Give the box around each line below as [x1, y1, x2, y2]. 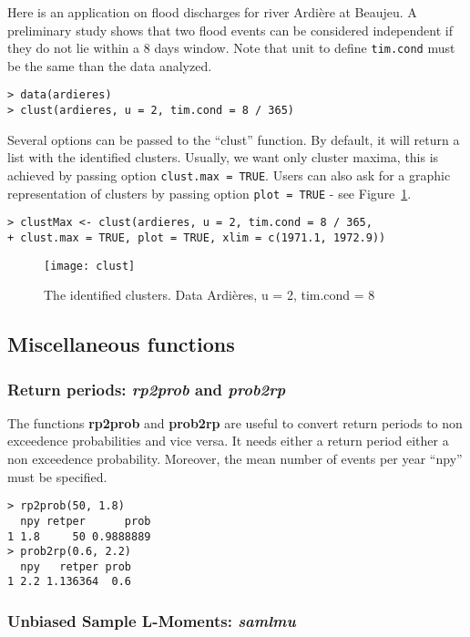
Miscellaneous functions [7, 330, 235, 358]
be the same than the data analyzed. [7, 56, 212, 75]
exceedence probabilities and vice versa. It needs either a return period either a [7, 431, 449, 450]
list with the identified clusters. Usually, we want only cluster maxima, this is [7, 148, 439, 167]
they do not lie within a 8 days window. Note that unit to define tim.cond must [7, 38, 455, 57]
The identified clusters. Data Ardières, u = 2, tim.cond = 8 [44, 285, 375, 304]
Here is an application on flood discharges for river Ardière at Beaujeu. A [7, 3, 417, 21]
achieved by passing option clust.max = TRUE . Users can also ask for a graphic [7, 165, 451, 184]
